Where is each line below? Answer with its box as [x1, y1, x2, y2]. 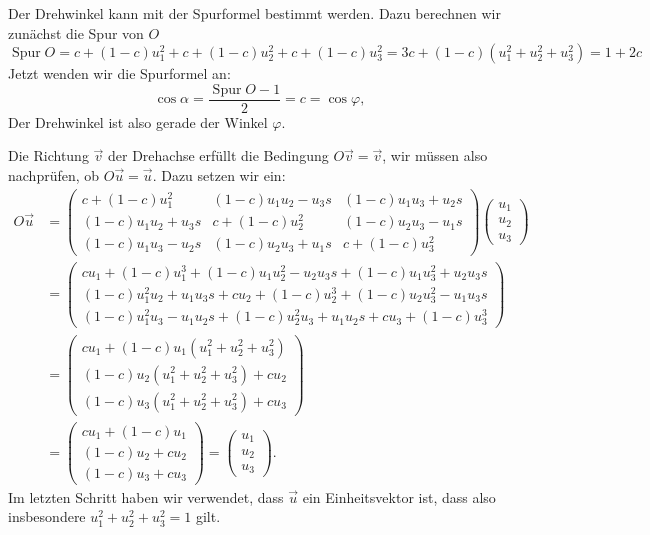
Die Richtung [8, 145, 89, 166]
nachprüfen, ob [8, 165, 100, 186]
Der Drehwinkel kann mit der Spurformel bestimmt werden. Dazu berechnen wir [8, 3, 501, 23]
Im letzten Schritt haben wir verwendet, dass [8, 486, 284, 507]
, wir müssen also [382, 145, 488, 166]
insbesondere [8, 506, 86, 527]
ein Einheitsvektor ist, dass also [302, 486, 496, 507]
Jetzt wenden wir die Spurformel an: [8, 63, 231, 84]
